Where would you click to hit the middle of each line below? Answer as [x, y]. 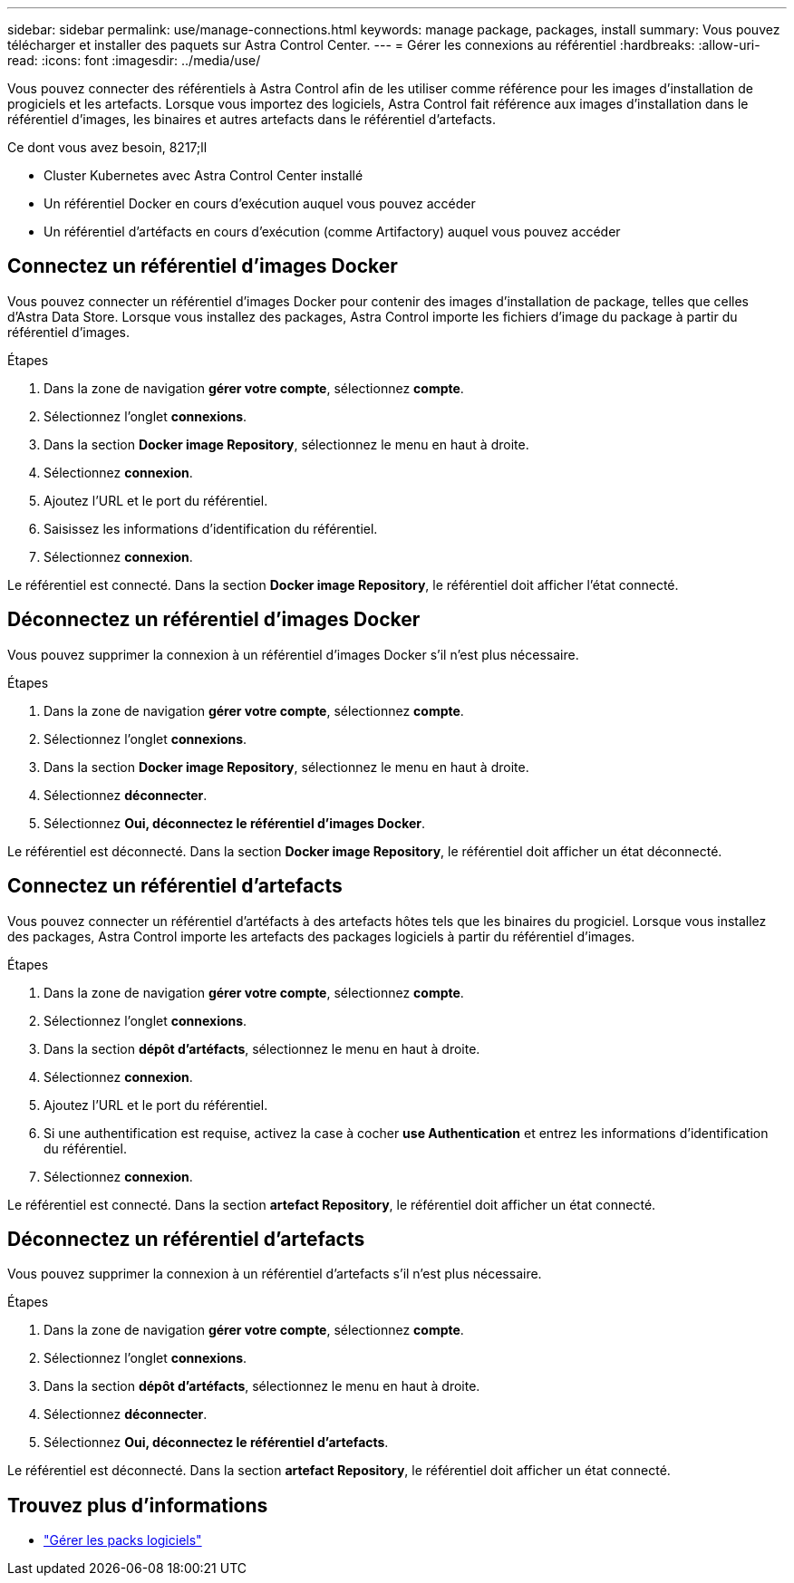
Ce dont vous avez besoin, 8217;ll [107, 147]
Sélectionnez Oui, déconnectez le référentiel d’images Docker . [235, 823]
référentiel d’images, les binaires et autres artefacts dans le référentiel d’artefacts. [252, 119]
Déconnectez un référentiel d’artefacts [186, 1239]
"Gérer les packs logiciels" [123, 1540]
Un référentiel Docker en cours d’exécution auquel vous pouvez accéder [260, 203]
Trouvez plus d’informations [138, 1505]
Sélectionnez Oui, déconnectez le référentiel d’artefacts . [216, 1443]
